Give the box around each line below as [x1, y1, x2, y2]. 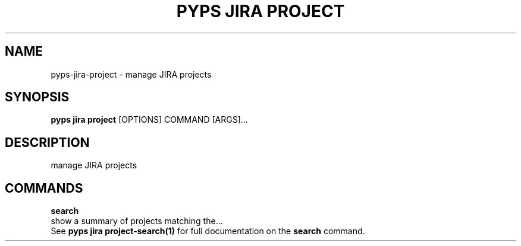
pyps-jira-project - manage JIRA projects [51, 69, 212, 79]
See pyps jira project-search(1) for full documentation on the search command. [51, 226, 365, 237]
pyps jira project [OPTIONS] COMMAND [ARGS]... [51, 114, 248, 125]
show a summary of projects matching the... [51, 216, 223, 226]
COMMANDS [5, 180, 83, 196]
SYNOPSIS [5, 90, 70, 105]
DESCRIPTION [5, 135, 90, 150]
